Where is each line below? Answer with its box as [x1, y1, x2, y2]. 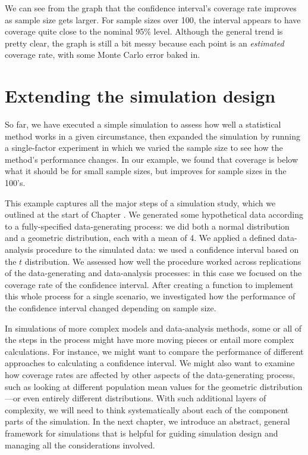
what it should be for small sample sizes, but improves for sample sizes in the [5, 165, 287, 177]
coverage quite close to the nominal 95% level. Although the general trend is [5, 25, 283, 38]
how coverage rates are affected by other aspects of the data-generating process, [5, 368, 296, 380]
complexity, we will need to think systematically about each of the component [5, 403, 289, 416]
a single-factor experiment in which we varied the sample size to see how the [5, 141, 283, 154]
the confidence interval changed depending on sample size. [5, 302, 216, 314]
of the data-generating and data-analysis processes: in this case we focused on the [5, 267, 302, 279]
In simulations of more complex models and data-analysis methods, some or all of [5, 321, 302, 334]
